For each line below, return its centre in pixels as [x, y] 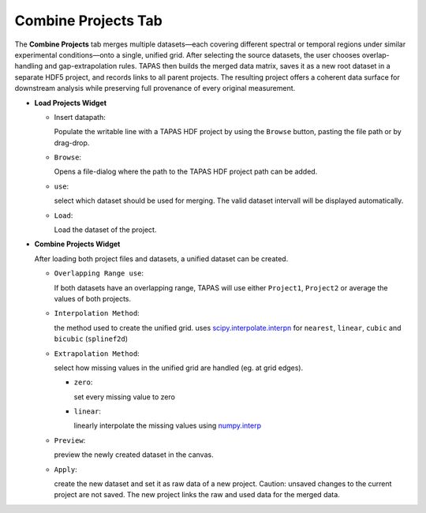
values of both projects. [93, 298]
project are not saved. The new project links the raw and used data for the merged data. [197, 495]
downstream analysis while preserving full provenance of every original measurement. [155, 88]
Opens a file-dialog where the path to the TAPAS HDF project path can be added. [186, 172]
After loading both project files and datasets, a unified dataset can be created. [161, 258]
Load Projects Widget [70, 103]
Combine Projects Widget [77, 244]
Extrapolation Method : [97, 353]
